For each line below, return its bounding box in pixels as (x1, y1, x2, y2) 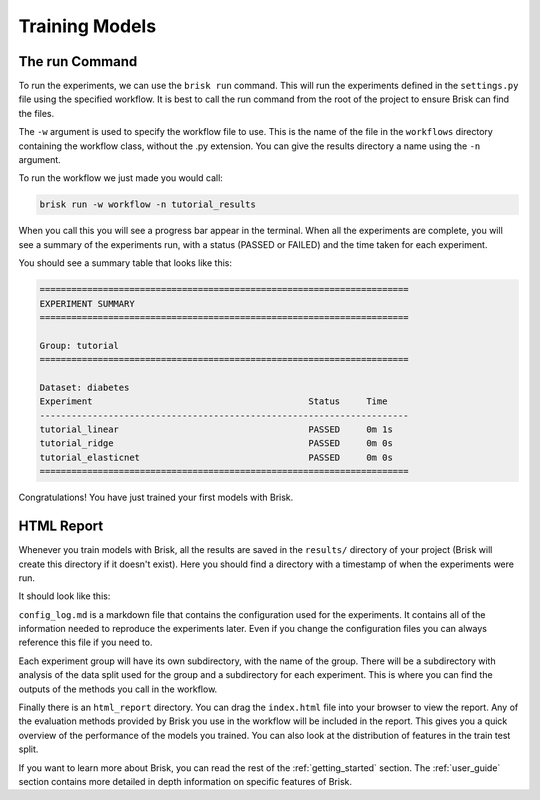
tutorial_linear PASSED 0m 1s (39, 424, 394, 435)
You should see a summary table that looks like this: (18, 257, 233, 269)
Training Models (18, 15, 157, 37)
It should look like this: (18, 590, 111, 602)
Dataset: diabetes (39, 381, 130, 393)
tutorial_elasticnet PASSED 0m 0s (39, 451, 394, 463)
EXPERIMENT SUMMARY (39, 298, 135, 309)
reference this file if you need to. (18, 636, 154, 649)
